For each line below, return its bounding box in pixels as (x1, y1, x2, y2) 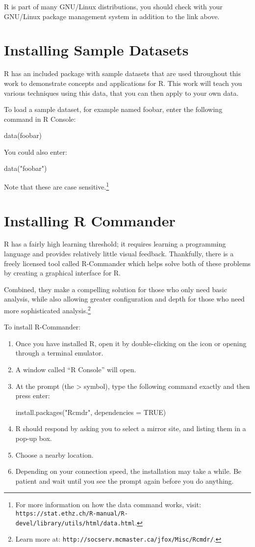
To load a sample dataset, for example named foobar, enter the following (4, 104, 223, 114)
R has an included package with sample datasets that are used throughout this (4, 68, 241, 79)
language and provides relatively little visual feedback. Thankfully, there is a (4, 248, 234, 259)
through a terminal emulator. (15, 348, 103, 358)
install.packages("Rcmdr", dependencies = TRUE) (15, 407, 166, 417)
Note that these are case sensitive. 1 (4, 180, 109, 191)
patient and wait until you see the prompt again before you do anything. (15, 475, 234, 486)
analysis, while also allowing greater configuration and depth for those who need (4, 294, 245, 304)
